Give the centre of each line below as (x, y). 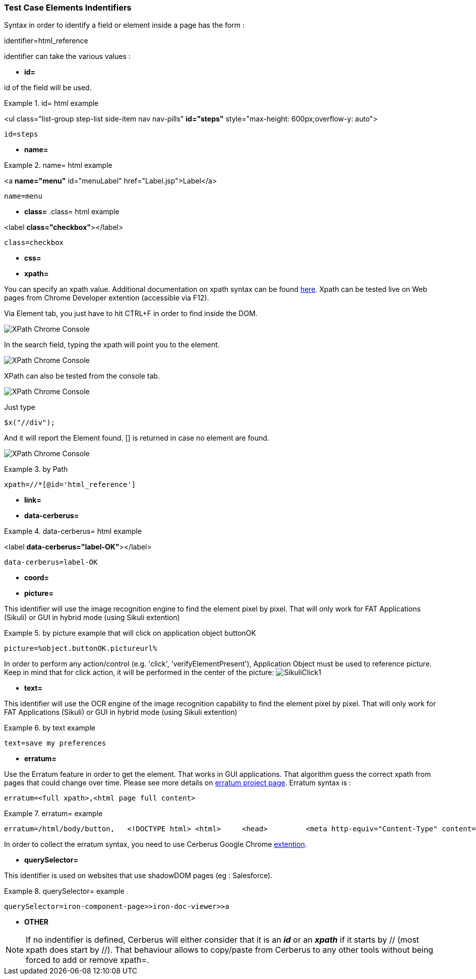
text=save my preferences (55, 743)
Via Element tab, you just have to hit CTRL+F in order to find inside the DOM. (131, 314)
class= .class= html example (72, 212)
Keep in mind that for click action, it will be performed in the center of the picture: (139, 672)
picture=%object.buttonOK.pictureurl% (81, 649)
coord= (37, 578)
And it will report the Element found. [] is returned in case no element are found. (137, 438)
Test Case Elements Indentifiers (68, 8)
